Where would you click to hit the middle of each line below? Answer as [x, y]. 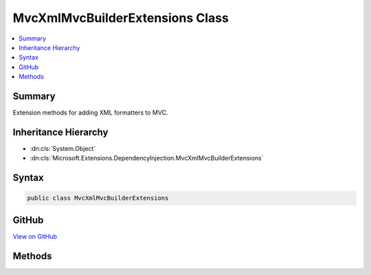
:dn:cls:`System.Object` [63, 148]
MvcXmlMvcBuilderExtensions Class [121, 18]
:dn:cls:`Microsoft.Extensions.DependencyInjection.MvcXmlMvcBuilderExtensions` [147, 158]
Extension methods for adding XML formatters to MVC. [90, 112]
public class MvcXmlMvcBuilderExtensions [98, 198]
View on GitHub [35, 236]
